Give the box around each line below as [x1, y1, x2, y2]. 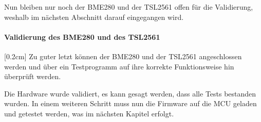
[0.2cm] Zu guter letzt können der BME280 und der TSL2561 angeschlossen [4, 51, 242, 61]
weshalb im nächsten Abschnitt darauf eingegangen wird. [4, 11, 184, 22]
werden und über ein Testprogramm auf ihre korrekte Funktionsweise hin [4, 61, 234, 71]
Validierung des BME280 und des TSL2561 [4, 31, 160, 42]
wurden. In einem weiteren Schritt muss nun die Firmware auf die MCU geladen [4, 98, 257, 109]
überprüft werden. [4, 71, 61, 82]
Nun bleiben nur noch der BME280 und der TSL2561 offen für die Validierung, [4, 2, 253, 12]
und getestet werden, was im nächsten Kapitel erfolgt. [4, 108, 174, 118]
